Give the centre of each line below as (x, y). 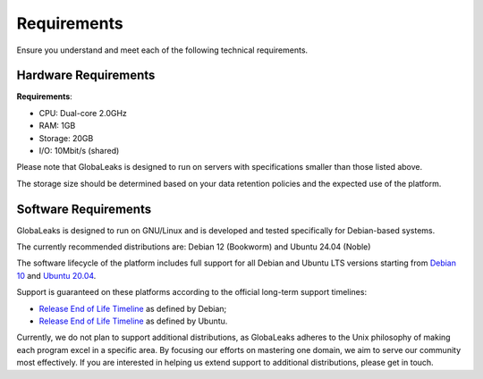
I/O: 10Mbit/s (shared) (79, 151)
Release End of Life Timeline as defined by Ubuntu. (133, 321)
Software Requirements (84, 209)
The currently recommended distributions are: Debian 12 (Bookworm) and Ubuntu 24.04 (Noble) (194, 247)
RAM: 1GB (57, 126)
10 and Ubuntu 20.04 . (56, 275)
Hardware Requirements (86, 76)
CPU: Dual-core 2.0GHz (83, 113)
